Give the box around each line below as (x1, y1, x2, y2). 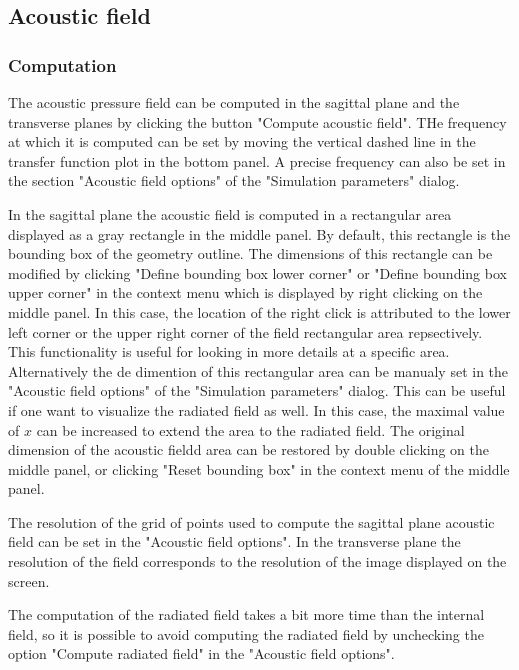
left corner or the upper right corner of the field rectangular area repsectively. (8, 321, 483, 342)
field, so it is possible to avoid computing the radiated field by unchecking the (8, 623, 484, 644)
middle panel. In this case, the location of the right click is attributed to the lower (8, 301, 511, 322)
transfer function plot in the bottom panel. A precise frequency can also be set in (8, 150, 506, 171)
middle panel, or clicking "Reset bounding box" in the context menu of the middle (8, 458, 510, 479)
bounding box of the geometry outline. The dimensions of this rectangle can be (8, 243, 493, 264)
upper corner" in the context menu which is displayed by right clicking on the (8, 282, 483, 303)
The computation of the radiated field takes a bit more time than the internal (8, 604, 485, 625)
